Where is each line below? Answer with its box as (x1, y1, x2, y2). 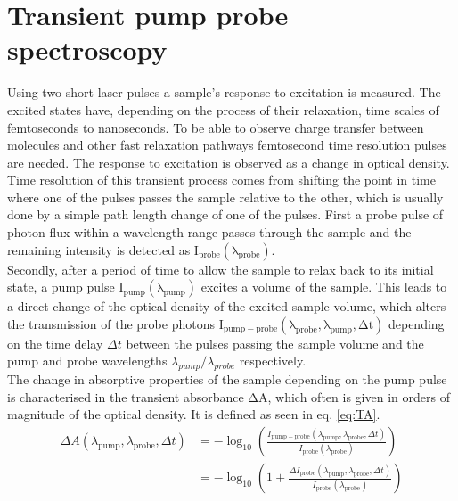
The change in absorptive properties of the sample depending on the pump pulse (7, 370, 447, 389)
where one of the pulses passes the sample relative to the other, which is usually (7, 187, 444, 206)
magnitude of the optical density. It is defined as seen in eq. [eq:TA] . (7, 405, 380, 423)
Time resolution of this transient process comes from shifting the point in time (7, 170, 436, 189)
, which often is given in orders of (267, 387, 450, 406)
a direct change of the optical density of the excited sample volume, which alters (7, 297, 446, 316)
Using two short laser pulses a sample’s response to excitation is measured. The (7, 83, 441, 102)
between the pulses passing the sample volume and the (126, 333, 424, 352)
